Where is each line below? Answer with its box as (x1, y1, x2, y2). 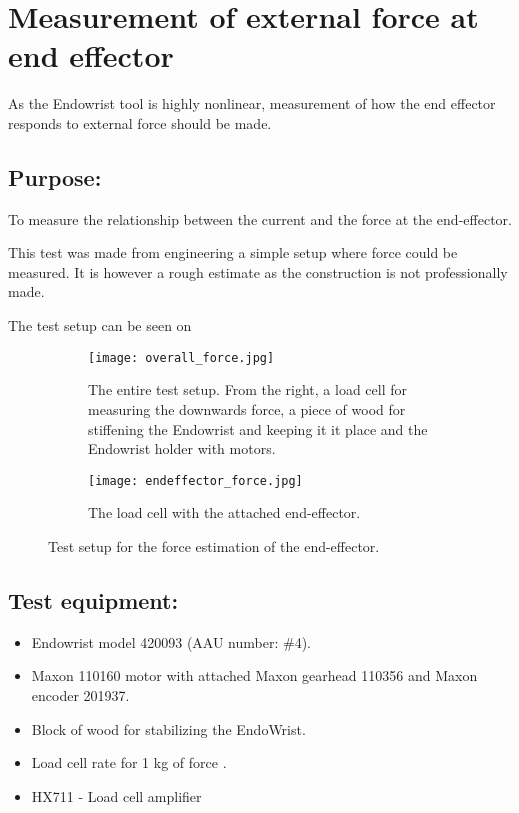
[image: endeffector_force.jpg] (88, 473, 303, 488)
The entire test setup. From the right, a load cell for (88, 379, 407, 400)
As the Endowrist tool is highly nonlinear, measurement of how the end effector (8, 93, 496, 114)
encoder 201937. (31, 684, 130, 705)
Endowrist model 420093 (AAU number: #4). (31, 631, 311, 652)
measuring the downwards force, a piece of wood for (88, 398, 406, 419)
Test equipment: (8, 584, 179, 615)
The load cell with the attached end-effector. (88, 502, 361, 523)
